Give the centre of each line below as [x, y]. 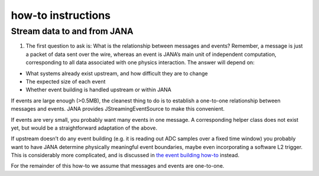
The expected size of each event [66, 81]
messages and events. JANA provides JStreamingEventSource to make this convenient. [118, 109]
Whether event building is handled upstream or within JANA [98, 90]
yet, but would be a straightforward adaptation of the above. [84, 128]
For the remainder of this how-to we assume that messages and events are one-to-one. [118, 166]
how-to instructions [61, 15]
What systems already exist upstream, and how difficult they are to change [117, 73]
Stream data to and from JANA [72, 31]
